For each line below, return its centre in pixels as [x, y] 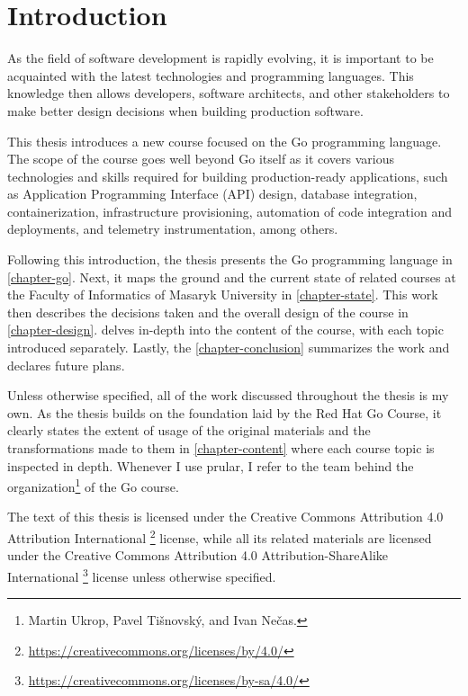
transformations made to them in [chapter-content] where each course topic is [221, 448]
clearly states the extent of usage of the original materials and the [189, 430]
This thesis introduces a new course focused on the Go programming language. [225, 141]
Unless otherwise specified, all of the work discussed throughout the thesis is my [228, 395]
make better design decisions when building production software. [185, 110]
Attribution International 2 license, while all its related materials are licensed [220, 536]
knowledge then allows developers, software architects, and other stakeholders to [229, 93]
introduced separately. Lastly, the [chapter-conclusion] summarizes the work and [229, 348]
